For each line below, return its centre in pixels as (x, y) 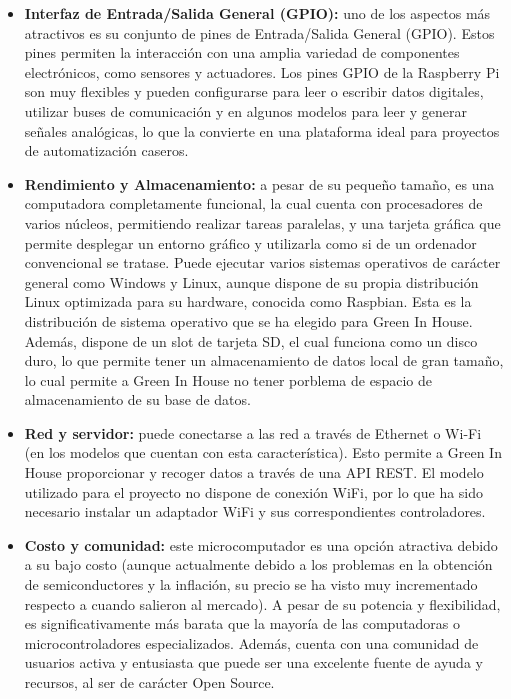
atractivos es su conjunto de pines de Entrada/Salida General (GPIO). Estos (259, 32)
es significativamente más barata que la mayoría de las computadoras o (242, 623)
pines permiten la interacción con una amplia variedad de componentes (242, 52)
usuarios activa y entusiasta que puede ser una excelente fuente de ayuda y (253, 662)
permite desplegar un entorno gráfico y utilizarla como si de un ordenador (250, 242)
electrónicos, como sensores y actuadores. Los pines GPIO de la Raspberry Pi (262, 71)
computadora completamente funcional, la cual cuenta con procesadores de (253, 203)
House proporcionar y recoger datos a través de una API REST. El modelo (254, 472)
